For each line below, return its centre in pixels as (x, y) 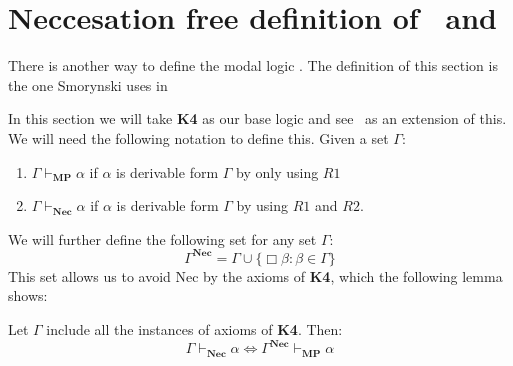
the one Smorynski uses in (88, 84)
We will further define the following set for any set (162, 238)
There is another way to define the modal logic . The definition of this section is (253, 65)
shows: (28, 295)
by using (262, 205)
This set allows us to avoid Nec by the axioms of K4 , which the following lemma (255, 275)
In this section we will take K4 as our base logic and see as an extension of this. (257, 118)
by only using (277, 171)
